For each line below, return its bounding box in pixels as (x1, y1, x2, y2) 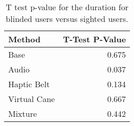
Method (8, 33, 41, 45)
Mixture (8, 108, 37, 119)
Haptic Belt (8, 78, 50, 90)
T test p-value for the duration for (6, 1, 128, 13)
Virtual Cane (8, 93, 55, 105)
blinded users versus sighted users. (6, 13, 128, 24)
